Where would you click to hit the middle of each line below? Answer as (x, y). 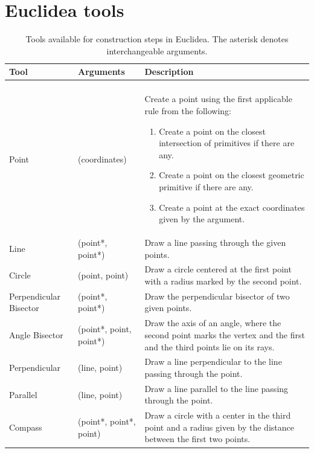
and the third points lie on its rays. (210, 346)
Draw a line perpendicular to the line (213, 361)
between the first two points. (197, 439)
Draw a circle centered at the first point (218, 269)
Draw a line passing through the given (215, 242)
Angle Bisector (36, 334)
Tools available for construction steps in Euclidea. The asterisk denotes (157, 39)
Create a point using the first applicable (218, 99)
